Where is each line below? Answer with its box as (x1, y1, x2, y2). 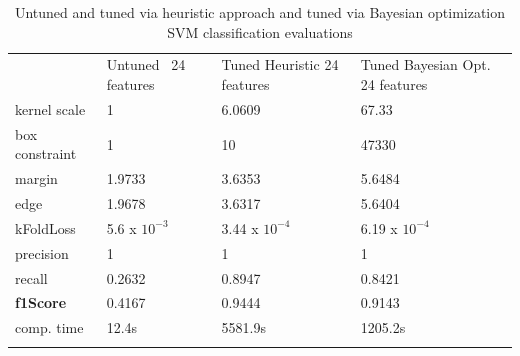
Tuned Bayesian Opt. (360, 54, 491, 75)
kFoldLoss (15, 217, 76, 238)
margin (15, 168, 58, 189)
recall (15, 267, 48, 288)
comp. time (15, 317, 84, 338)
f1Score (15, 292, 67, 313)
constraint (15, 143, 77, 164)
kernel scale (15, 98, 86, 119)
